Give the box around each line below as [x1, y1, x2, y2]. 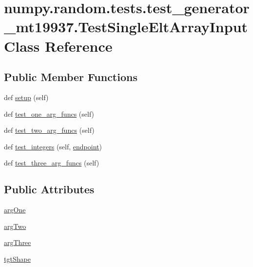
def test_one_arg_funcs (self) [4, 108, 95, 119]
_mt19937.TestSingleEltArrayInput [4, 17, 248, 37]
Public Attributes [4, 182, 95, 197]
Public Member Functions [4, 69, 137, 84]
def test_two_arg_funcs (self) [4, 125, 95, 135]
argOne [4, 205, 26, 215]
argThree [4, 237, 31, 247]
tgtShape [4, 253, 31, 264]
